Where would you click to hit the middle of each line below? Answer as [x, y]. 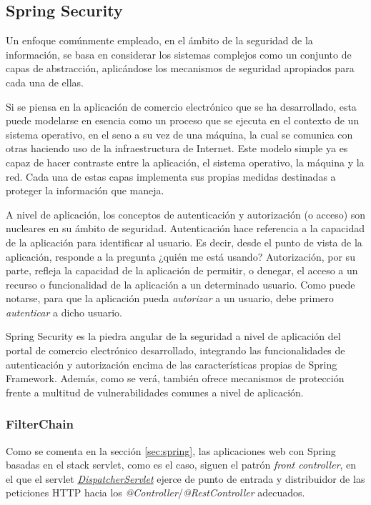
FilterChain [40, 424]
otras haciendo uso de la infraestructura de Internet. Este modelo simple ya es [177, 148]
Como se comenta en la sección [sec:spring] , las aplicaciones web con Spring [171, 450]
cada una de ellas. [45, 82]
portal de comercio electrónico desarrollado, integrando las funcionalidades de [175, 350]
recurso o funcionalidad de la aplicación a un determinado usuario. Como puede [180, 284]
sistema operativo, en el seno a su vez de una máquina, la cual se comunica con [179, 134]
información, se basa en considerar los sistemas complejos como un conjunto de [179, 54]
